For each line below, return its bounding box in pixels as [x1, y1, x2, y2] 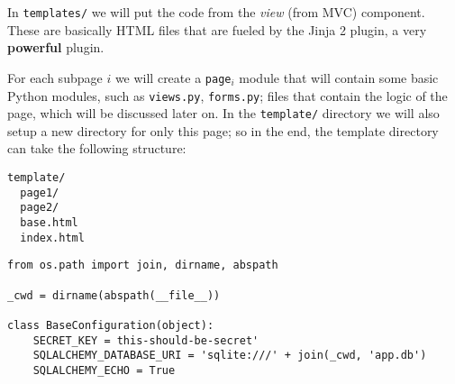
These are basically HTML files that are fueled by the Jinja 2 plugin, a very [7, 20, 427, 39]
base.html [20, 215, 78, 229]
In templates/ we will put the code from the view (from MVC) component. [7, 3, 425, 21]
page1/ [20, 186, 59, 199]
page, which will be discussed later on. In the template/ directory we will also [7, 104, 440, 123]
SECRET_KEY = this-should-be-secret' [32, 334, 259, 347]
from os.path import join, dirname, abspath [7, 259, 278, 272]
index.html [20, 231, 85, 244]
